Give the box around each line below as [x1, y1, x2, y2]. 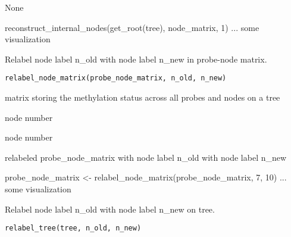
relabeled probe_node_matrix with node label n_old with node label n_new [5, 151, 287, 163]
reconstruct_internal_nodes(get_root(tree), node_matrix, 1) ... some [5, 21, 259, 33]
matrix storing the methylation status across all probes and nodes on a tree [5, 91, 280, 104]
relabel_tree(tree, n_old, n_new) [5, 224, 142, 233]
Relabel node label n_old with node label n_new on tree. [5, 202, 215, 215]
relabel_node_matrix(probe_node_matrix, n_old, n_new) [5, 74, 227, 83]
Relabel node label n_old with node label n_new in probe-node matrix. [5, 52, 267, 65]
